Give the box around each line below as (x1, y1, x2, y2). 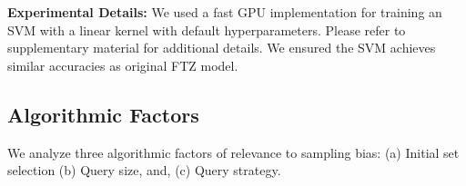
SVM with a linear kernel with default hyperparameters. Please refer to (7, 20, 406, 39)
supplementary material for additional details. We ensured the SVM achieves (7, 38, 436, 57)
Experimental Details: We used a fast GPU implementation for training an (7, 3, 442, 21)
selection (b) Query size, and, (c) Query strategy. (7, 161, 281, 180)
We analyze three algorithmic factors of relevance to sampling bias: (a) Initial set (7, 142, 460, 162)
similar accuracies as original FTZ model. (7, 55, 238, 74)
